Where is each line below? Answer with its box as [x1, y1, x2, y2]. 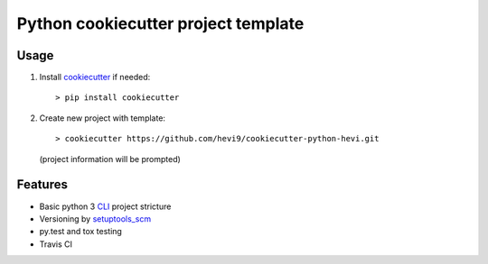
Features [16, 177, 68, 193]
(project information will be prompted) [39, 153, 181, 164]
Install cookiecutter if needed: [39, 72, 151, 83]
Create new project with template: [39, 113, 166, 123]
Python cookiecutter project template [16, 14, 305, 33]
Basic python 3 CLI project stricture [39, 201, 172, 212]
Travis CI [39, 239, 72, 250]
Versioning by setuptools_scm [39, 213, 152, 224]
